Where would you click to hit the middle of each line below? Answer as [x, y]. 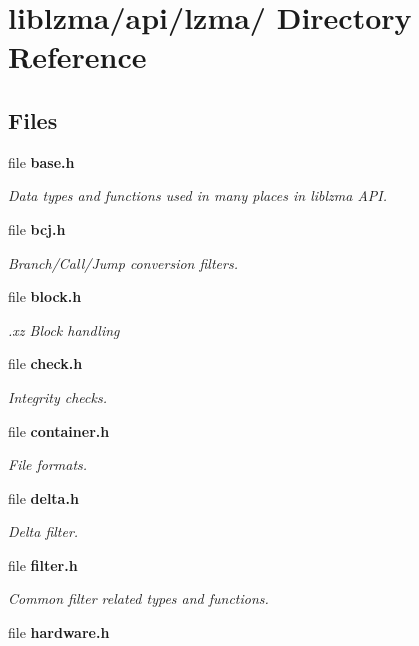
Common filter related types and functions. [138, 598]
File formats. [48, 464]
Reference [77, 56]
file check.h [45, 363]
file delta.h [43, 497]
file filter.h [43, 564]
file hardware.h [59, 632]
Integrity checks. [57, 396]
